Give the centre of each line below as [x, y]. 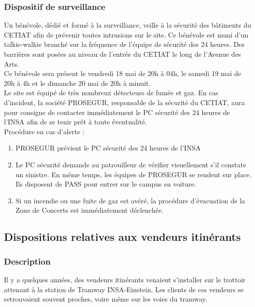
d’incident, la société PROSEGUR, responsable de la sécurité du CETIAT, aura [125, 102]
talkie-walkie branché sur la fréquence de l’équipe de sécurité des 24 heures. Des [124, 44]
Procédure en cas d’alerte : [44, 131]
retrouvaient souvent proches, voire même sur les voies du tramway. [106, 299]
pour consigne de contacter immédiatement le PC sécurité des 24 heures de [117, 112]
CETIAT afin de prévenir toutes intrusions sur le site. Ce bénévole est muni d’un [126, 34]
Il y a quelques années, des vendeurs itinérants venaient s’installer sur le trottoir [125, 279]
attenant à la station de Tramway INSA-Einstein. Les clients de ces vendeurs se [124, 289]
